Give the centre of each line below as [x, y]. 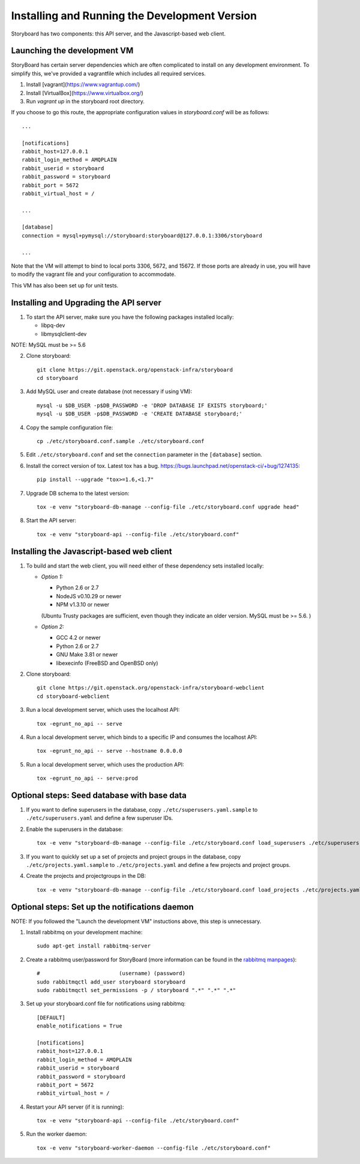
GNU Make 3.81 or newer [87, 655]
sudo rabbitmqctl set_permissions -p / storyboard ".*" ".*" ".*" [136, 990]
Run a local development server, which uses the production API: [105, 764]
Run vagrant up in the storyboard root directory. [85, 102]
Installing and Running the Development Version [134, 16]
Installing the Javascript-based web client [91, 551]
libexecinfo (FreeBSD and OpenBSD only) [107, 663]
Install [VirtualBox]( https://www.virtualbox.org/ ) [85, 93]
